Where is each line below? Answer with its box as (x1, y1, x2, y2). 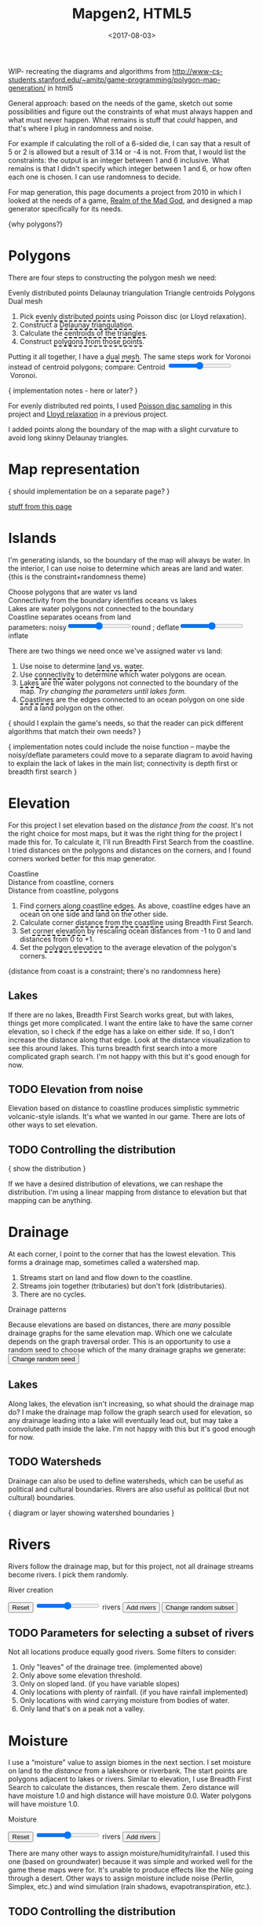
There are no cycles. (19, 1290, 86, 1299)
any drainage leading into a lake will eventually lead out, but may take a (8, 1415, 238, 1425)
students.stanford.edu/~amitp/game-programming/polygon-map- (8, 75, 221, 84)
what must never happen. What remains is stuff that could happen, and (8, 115, 238, 124)
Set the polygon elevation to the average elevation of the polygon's (19, 942, 237, 952)
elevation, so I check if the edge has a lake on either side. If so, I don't (8, 1026, 235, 1036)
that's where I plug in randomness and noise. (8, 123, 154, 133)
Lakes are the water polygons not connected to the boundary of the (19, 677, 239, 688)
